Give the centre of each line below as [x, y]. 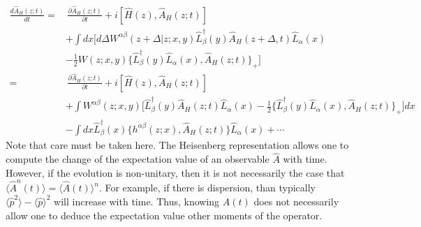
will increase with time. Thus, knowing [137, 201]
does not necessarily [296, 201]
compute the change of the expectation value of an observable [138, 159]
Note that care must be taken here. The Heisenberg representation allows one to [177, 145]
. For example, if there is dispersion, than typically [207, 188]
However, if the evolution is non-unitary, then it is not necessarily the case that [175, 172]
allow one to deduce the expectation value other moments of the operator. [164, 215]
